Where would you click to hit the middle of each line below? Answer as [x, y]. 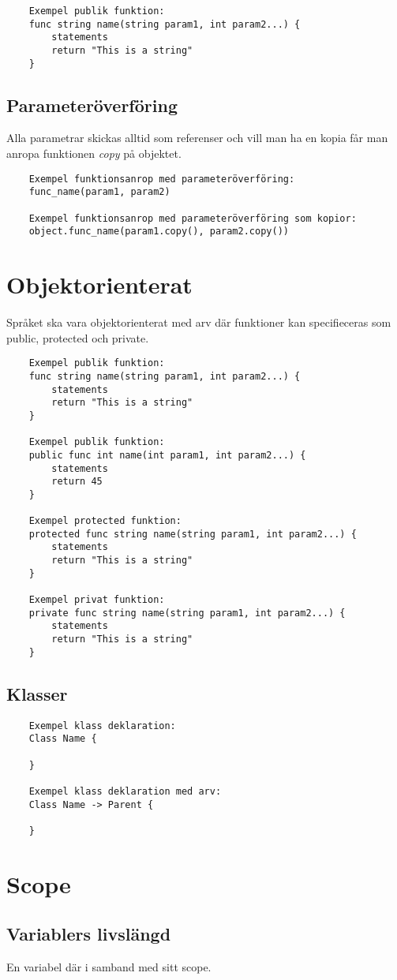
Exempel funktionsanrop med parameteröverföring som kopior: [193, 218]
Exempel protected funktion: [105, 521]
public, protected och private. [78, 337]
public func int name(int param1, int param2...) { [167, 455]
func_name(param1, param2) [99, 192]
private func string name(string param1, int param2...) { [187, 613]
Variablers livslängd [89, 934]
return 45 [77, 482]
